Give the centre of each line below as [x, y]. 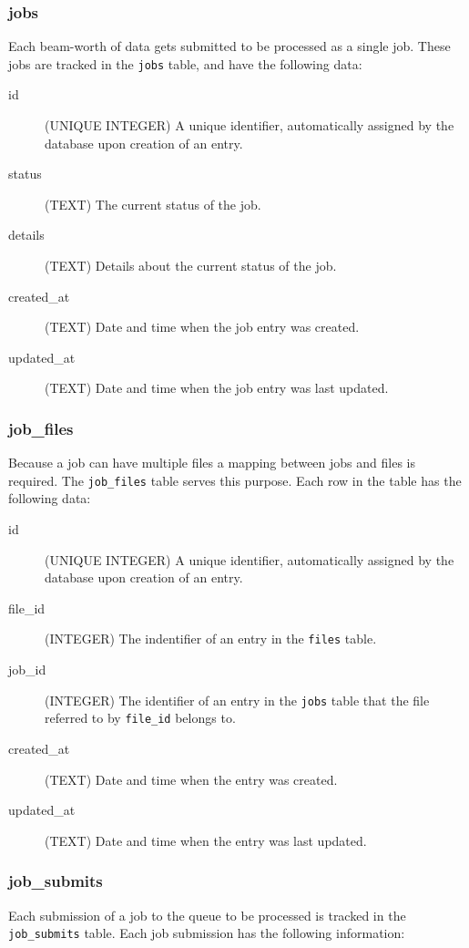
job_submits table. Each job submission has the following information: [207, 933]
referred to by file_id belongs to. [140, 718]
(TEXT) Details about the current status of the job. [191, 266]
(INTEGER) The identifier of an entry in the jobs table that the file [237, 700]
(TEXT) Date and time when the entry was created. [191, 779]
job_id [27, 670]
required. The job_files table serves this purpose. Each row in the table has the [235, 480]
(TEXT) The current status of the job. [153, 204]
